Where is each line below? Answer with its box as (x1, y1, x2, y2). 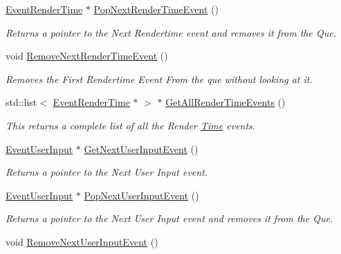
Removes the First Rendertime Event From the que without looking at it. (6, 71, 313, 86)
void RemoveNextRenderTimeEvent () (6, 48, 168, 63)
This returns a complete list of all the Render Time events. (6, 118, 256, 132)
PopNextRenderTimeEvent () (93, 2, 219, 16)
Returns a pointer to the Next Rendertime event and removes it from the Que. (6, 25, 336, 39)
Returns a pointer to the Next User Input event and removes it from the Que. (6, 211, 333, 226)
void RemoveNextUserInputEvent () (6, 234, 158, 248)
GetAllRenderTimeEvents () (165, 95, 286, 109)
